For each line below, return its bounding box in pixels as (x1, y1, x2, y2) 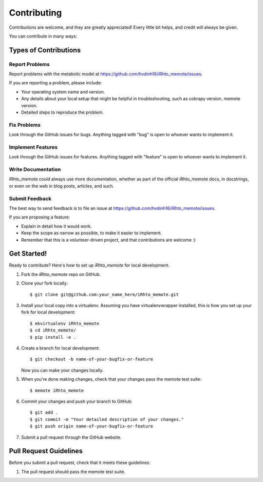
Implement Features (9, 144, 58, 151)
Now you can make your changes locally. (21, 367, 104, 373)
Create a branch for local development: (21, 345, 100, 351)
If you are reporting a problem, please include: (9, 80, 102, 86)
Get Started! (9, 250, 47, 258)
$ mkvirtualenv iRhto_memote (30, 321, 99, 326)
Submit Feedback (9, 195, 52, 202)
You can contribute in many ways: (9, 33, 77, 39)
